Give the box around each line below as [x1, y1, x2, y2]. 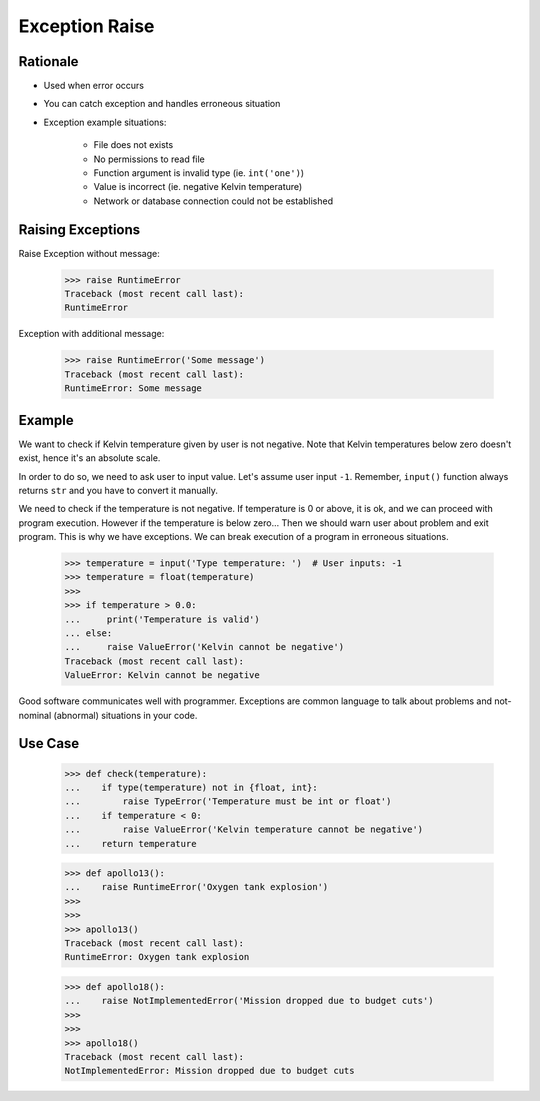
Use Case [18, 735, 80, 752]
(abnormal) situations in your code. [53, 709, 198, 721]
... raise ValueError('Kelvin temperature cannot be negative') [64, 824, 424, 835]
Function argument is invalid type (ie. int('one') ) [93, 167, 305, 179]
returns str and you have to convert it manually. [18, 484, 219, 496]
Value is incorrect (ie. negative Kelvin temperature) [93, 181, 303, 193]
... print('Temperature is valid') [64, 613, 260, 625]
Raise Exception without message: [18, 247, 160, 259]
